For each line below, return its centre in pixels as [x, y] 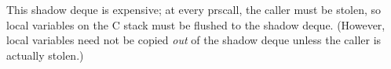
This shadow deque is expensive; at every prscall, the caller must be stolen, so [194, 9]
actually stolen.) [45, 55]
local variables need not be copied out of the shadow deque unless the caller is [194, 40]
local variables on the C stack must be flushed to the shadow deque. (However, [196, 24]
